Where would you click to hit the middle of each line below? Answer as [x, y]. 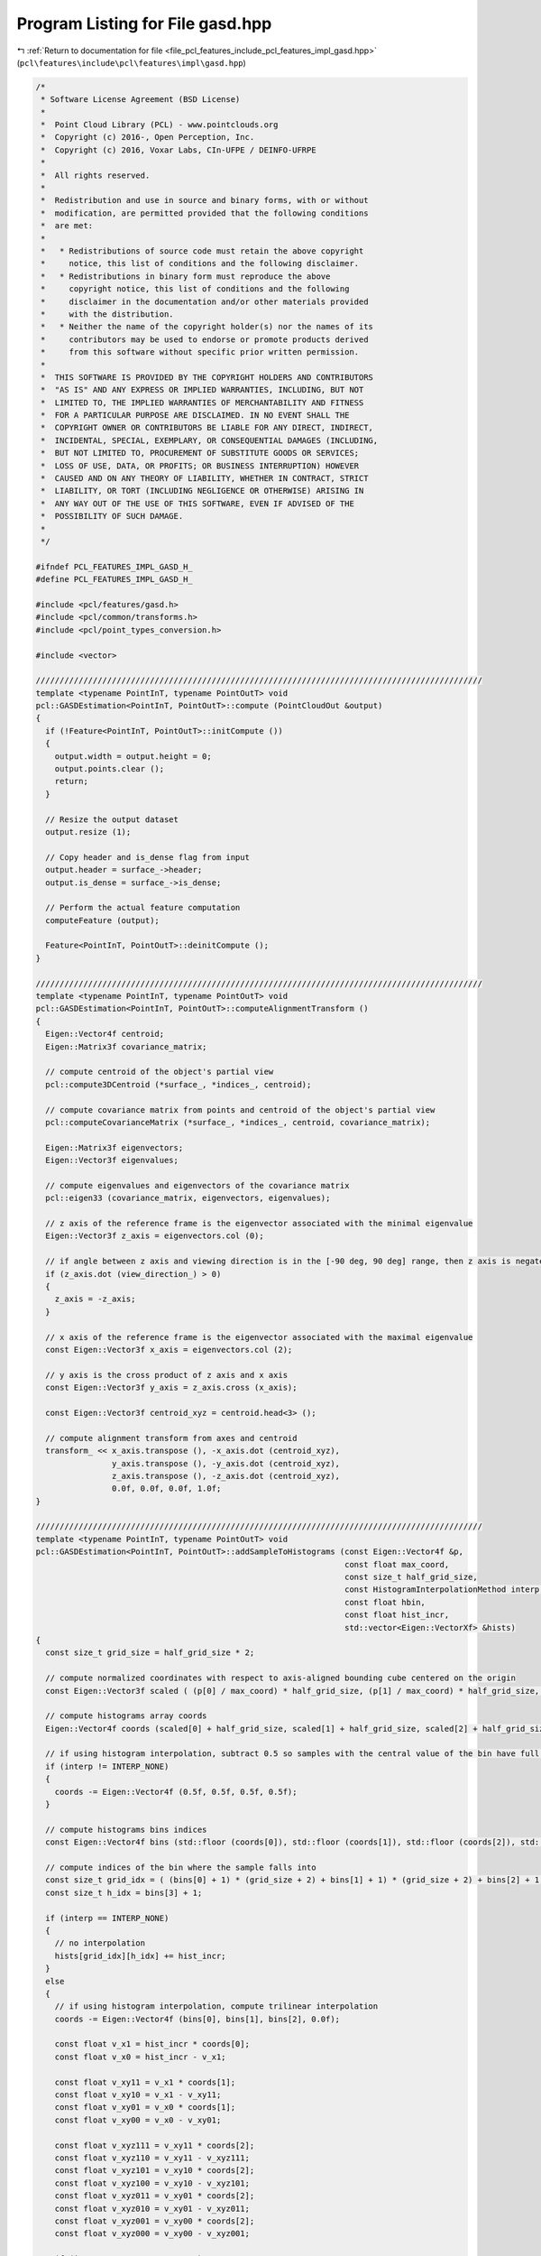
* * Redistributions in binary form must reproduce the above [186, 276]
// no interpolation [100, 1943]
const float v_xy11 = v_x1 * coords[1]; [145, 2082]
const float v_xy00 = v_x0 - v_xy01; [138, 2120]
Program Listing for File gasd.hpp [144, 23]
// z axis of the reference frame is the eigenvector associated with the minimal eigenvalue [259, 1224]
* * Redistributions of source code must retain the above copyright [202, 251]
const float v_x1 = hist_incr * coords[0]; [152, 2044]
